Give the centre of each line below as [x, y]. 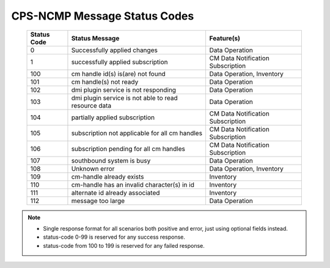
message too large [98, 201]
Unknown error [93, 168]
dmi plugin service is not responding [124, 90]
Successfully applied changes [115, 50]
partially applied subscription [113, 117]
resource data [91, 105]
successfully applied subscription [119, 62]
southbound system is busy [111, 160]
